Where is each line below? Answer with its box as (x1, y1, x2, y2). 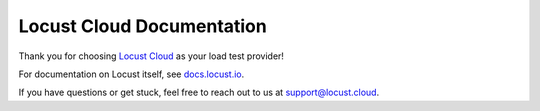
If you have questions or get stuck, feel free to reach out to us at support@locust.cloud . (18, 86, 380, 99)
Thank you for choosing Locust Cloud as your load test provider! (18, 50, 285, 62)
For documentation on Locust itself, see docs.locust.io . (18, 68, 245, 80)
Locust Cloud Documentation (18, 15, 267, 37)
